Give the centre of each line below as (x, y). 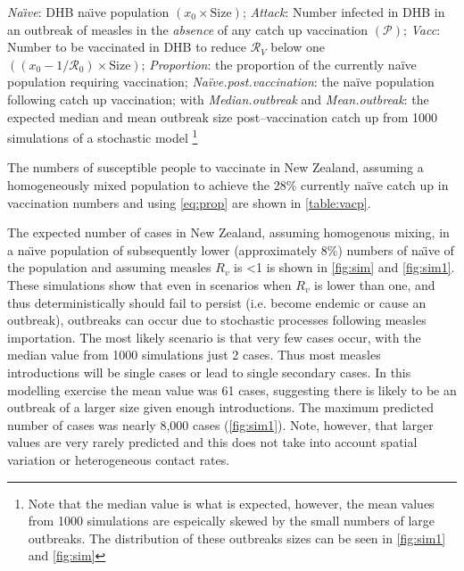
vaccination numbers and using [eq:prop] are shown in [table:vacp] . (189, 202)
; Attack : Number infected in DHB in (344, 12)
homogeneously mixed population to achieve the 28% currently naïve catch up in (228, 185)
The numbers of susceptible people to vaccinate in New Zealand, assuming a (215, 167)
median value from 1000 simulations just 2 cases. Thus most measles (194, 355)
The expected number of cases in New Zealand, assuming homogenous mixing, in (228, 232)
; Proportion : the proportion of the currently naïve (279, 64)
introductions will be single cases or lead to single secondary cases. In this (209, 372)
